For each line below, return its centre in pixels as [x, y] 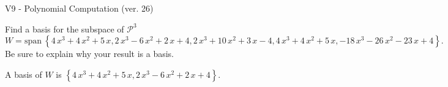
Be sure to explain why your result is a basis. [90, 54]
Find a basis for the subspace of [65, 28]
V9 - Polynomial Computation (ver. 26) [79, 8]
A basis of [24, 74]
